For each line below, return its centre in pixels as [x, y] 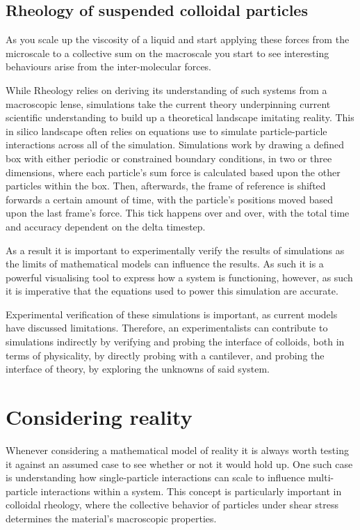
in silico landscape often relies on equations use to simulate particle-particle [166, 131]
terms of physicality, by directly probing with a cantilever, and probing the [165, 355]
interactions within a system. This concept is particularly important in [191, 491]
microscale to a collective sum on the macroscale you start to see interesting [167, 53]
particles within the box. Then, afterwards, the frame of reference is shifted [166, 186]
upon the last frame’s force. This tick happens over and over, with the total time [178, 213]
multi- [321, 477]
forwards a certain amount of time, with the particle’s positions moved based [170, 199]
